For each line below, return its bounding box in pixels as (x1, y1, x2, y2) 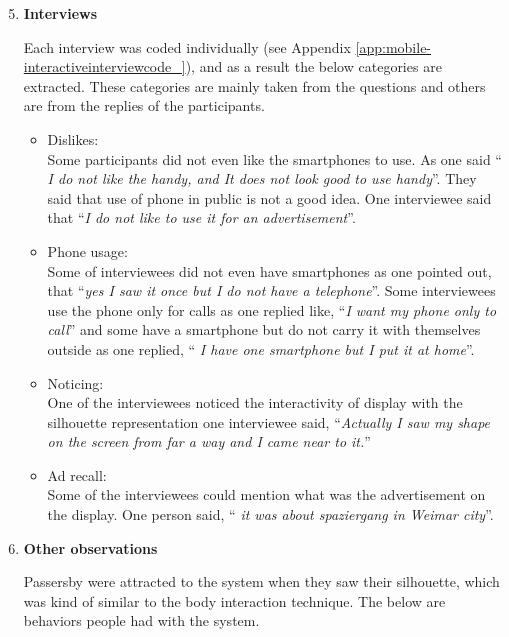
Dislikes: (47, 128, 99, 149)
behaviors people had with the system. (23, 610, 260, 631)
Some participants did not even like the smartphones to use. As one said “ (47, 148, 502, 169)
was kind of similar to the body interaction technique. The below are (23, 590, 446, 611)
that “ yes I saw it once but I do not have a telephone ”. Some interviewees (47, 280, 496, 301)
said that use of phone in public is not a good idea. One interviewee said (47, 187, 492, 208)
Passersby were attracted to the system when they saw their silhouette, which (23, 571, 500, 592)
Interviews (23, 3, 98, 23)
